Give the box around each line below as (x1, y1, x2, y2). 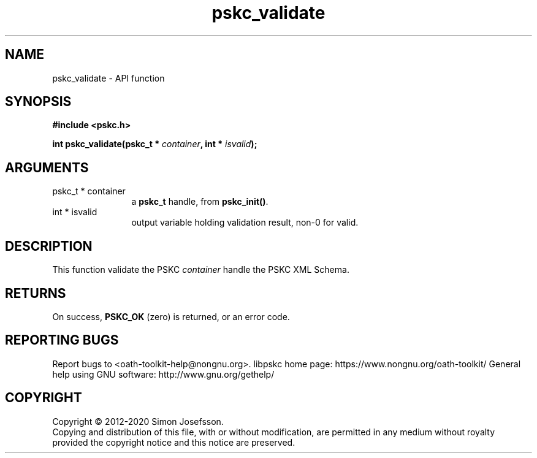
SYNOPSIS (5, 94, 72, 110)
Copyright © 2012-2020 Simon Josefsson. (52, 416, 224, 427)
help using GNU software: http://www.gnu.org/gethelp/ (52, 368, 275, 380)
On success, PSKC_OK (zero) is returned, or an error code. (52, 311, 290, 322)
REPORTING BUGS (5, 332, 119, 348)
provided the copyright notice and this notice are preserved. (52, 437, 295, 448)
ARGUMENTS (5, 159, 89, 175)
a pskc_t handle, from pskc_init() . (131, 196, 268, 207)
